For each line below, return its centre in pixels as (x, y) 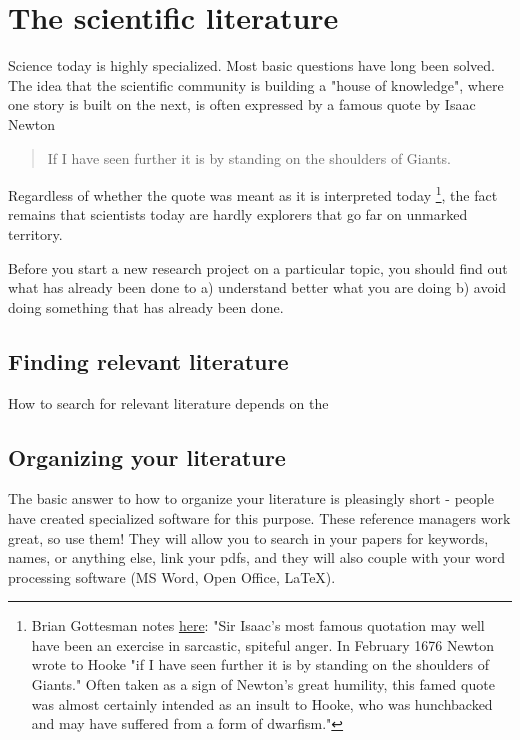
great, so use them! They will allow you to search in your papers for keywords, (248, 537)
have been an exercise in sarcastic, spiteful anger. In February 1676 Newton (263, 644)
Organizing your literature (147, 456)
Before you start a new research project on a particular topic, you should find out (258, 267)
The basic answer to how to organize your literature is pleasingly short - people (251, 498)
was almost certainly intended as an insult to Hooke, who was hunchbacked (262, 703)
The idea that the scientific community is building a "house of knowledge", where (256, 84)
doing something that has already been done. (146, 306)
